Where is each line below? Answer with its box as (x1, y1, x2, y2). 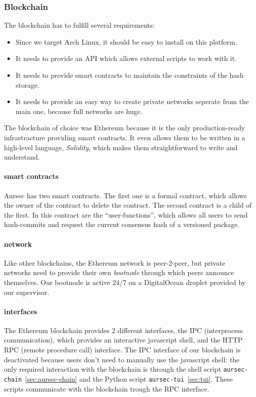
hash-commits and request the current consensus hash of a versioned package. (4, 219, 240, 229)
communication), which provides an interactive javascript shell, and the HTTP (4, 335, 243, 345)
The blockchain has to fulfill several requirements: (4, 20, 155, 30)
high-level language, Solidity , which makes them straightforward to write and (4, 142, 238, 152)
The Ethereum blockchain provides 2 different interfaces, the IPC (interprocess (4, 325, 243, 335)
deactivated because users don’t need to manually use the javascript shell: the (4, 354, 240, 364)
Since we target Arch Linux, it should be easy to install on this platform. (15, 36, 237, 47)
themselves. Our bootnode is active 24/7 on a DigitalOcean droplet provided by (4, 277, 246, 287)
